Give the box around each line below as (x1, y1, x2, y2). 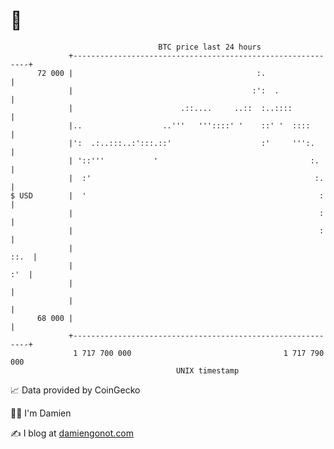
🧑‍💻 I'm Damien (10, 407, 72, 419)
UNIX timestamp (175, 365, 240, 376)
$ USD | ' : (10, 190, 325, 201)
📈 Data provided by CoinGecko (10, 384, 141, 396)
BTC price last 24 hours (158, 42, 262, 52)
